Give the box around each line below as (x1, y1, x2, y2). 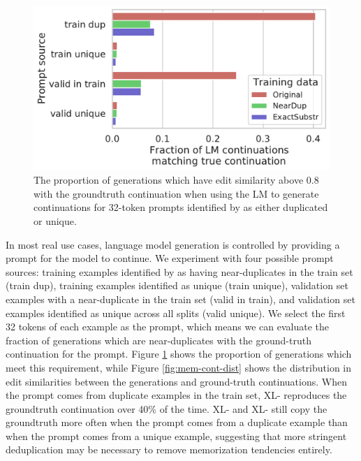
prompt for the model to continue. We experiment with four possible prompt (6, 251, 334, 265)
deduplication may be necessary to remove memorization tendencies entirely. (6, 442, 332, 457)
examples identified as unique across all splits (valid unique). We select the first (6, 305, 346, 320)
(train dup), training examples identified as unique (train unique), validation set (6, 278, 348, 293)
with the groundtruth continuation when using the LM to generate (34, 186, 319, 200)
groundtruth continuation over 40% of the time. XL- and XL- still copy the (6, 401, 327, 416)
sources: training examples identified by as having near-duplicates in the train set (6, 264, 353, 279)
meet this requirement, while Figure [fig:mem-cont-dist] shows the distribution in (6, 360, 352, 374)
